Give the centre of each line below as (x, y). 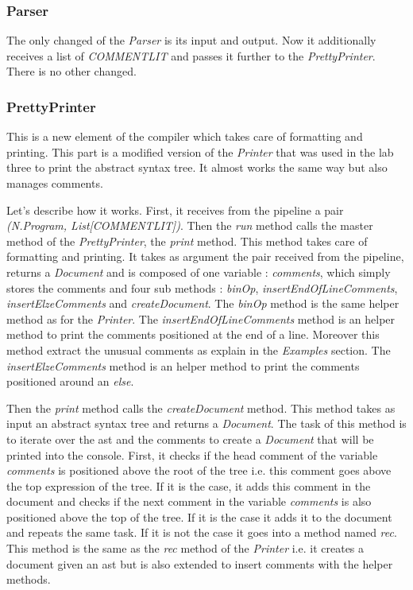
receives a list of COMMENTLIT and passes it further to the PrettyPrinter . (191, 55)
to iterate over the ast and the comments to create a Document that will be (190, 439)
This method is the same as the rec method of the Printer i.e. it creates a (185, 548)
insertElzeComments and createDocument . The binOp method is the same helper (203, 303)
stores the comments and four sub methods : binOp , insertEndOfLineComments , (202, 287)
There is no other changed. (71, 71)
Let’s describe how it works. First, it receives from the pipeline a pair (175, 210)
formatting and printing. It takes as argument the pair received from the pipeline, (205, 256)
